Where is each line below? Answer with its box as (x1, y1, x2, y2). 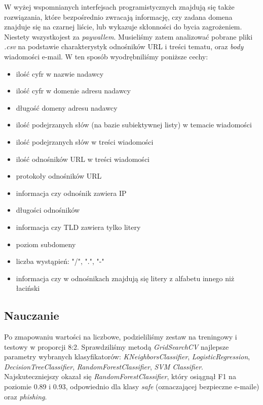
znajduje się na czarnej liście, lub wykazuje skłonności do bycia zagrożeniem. (4, 21, 242, 32)
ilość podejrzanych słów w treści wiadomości (16, 136, 154, 147)
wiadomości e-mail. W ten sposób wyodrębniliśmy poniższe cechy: (4, 51, 208, 61)
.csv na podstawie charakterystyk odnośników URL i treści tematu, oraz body (4, 41, 244, 52)
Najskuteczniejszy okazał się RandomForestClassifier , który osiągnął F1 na (4, 371, 236, 382)
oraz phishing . (4, 391, 47, 401)
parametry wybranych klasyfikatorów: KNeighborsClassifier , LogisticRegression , (4, 351, 250, 362)
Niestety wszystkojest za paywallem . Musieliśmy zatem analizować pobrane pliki (4, 31, 253, 42)
